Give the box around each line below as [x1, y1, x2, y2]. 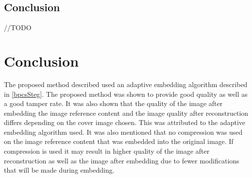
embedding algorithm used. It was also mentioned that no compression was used [4, 126, 243, 137]
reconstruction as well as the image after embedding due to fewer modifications [4, 155, 239, 165]
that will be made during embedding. [4, 165, 115, 175]
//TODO [4, 22, 32, 33]
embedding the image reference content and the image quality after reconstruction [4, 107, 249, 118]
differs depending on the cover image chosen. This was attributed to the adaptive [4, 117, 246, 127]
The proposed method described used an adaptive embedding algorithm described [4, 79, 248, 89]
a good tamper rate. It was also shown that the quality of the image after [4, 98, 223, 108]
